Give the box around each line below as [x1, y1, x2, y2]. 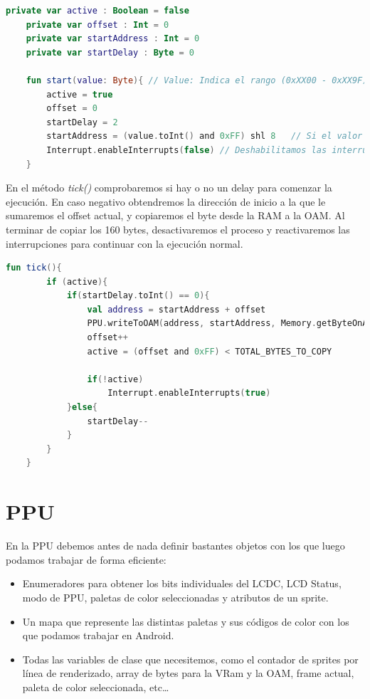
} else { [66, 402, 97, 413]
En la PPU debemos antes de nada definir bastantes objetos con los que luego [6, 538, 345, 553]
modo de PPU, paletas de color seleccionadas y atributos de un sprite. [22, 589, 329, 604]
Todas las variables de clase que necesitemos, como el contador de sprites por [22, 651, 359, 666]
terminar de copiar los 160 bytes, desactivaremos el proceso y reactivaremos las [6, 221, 350, 236]
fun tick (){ [6, 263, 62, 273]
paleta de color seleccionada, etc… [22, 679, 169, 694]
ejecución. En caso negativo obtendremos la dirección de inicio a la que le [6, 194, 326, 209]
